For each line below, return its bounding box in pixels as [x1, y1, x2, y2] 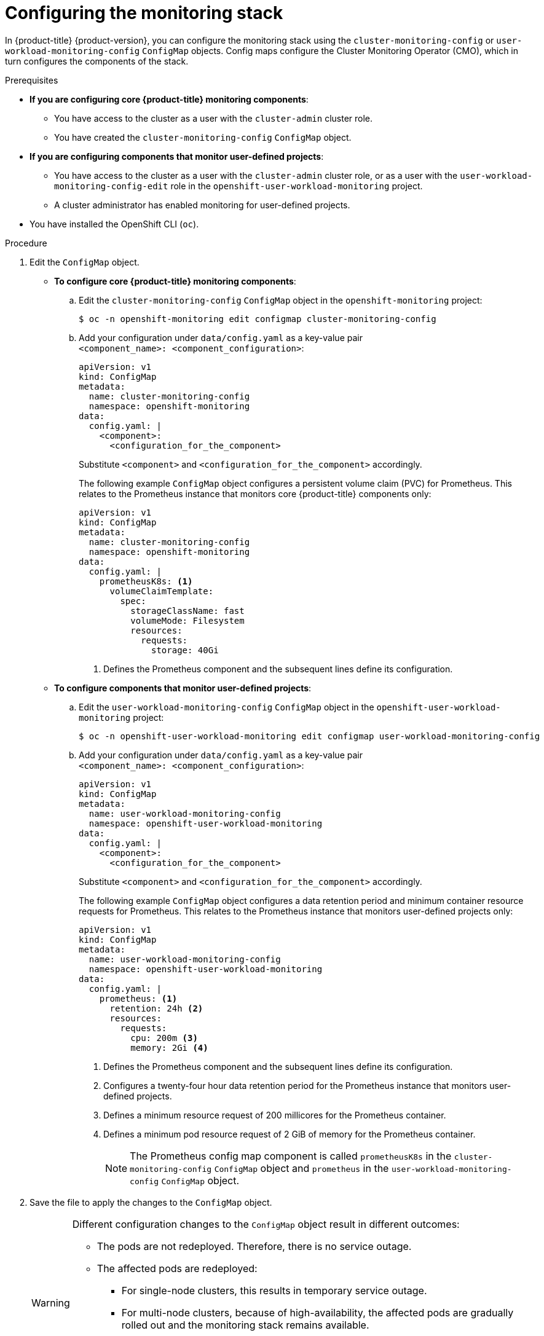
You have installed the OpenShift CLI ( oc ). [30, 218, 199, 229]
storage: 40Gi [151, 645, 219, 655]
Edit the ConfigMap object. [30, 256, 140, 267]
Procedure [5, 237, 47, 248]
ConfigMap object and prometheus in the [214, 1161, 389, 1174]
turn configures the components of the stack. [5, 55, 189, 66]
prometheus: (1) [99, 993, 178, 1004]
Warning [31, 1296, 70, 1309]
